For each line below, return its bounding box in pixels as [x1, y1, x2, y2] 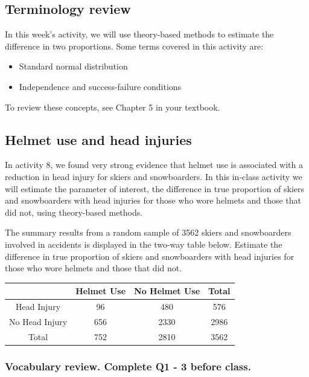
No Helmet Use [134, 285, 200, 297]
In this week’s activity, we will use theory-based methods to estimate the [5, 28, 274, 40]
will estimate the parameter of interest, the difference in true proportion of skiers [5, 182, 305, 195]
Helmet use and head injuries [5, 130, 192, 149]
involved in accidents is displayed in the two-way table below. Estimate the [5, 237, 282, 250]
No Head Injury [9, 315, 68, 327]
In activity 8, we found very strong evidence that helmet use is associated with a [5, 158, 303, 171]
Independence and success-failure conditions [19, 80, 182, 92]
